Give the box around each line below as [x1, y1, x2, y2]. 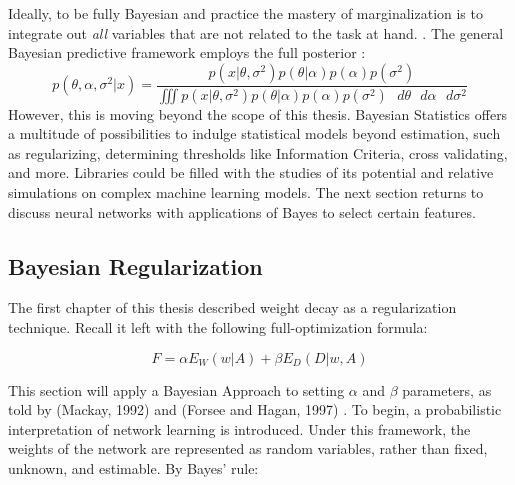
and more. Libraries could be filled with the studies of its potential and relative [8, 162, 494, 183]
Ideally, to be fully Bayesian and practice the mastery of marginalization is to [8, 3, 483, 23]
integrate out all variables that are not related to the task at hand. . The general [8, 22, 504, 43]
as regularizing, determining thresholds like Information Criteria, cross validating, [8, 142, 508, 163]
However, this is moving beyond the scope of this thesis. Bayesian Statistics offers [8, 103, 508, 124]
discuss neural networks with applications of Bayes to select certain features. [8, 201, 476, 222]
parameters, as [402, 379, 492, 400]
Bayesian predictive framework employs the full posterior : [8, 42, 366, 63]
